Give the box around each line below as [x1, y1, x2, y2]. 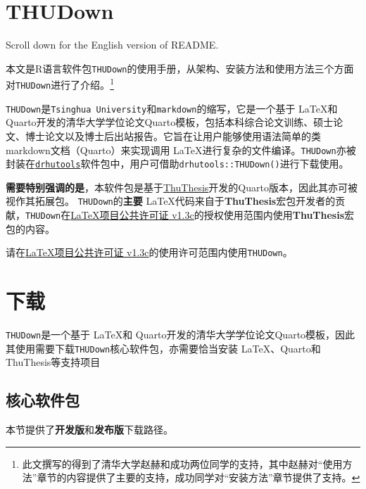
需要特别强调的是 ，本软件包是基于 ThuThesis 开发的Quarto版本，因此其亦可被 [6, 179, 358, 194]
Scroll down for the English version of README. [6, 37, 219, 52]
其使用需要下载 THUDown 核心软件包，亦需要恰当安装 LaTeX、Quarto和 [6, 341, 321, 355]
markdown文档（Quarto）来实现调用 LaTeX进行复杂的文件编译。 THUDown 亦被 [6, 142, 356, 157]
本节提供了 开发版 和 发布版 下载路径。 [6, 422, 173, 437]
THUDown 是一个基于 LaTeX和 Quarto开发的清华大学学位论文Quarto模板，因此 [6, 327, 355, 342]
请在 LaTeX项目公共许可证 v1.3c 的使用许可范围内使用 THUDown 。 [6, 245, 293, 260]
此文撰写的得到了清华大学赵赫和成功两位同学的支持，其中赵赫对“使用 [22, 456, 343, 471]
